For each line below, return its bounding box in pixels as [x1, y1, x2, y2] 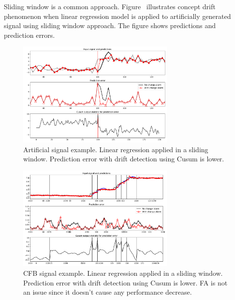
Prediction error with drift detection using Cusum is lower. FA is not [23, 277, 228, 287]
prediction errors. [4, 30, 55, 40]
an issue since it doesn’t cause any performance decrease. [23, 287, 192, 297]
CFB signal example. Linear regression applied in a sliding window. [23, 268, 223, 278]
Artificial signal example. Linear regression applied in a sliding [23, 144, 208, 154]
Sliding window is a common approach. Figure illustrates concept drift [4, 1, 216, 11]
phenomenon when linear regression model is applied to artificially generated [4, 11, 231, 21]
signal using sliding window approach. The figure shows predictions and [4, 20, 216, 31]
